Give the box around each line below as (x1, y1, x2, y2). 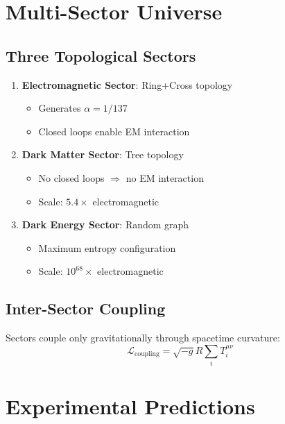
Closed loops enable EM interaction (38, 124, 190, 138)
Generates (38, 101, 81, 115)
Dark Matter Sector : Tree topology (21, 147, 184, 162)
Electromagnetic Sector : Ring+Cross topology (21, 77, 233, 92)
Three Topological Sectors (6, 44, 196, 66)
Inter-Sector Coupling (6, 298, 166, 319)
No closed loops (38, 170, 105, 185)
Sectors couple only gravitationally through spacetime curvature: (6, 330, 280, 345)
